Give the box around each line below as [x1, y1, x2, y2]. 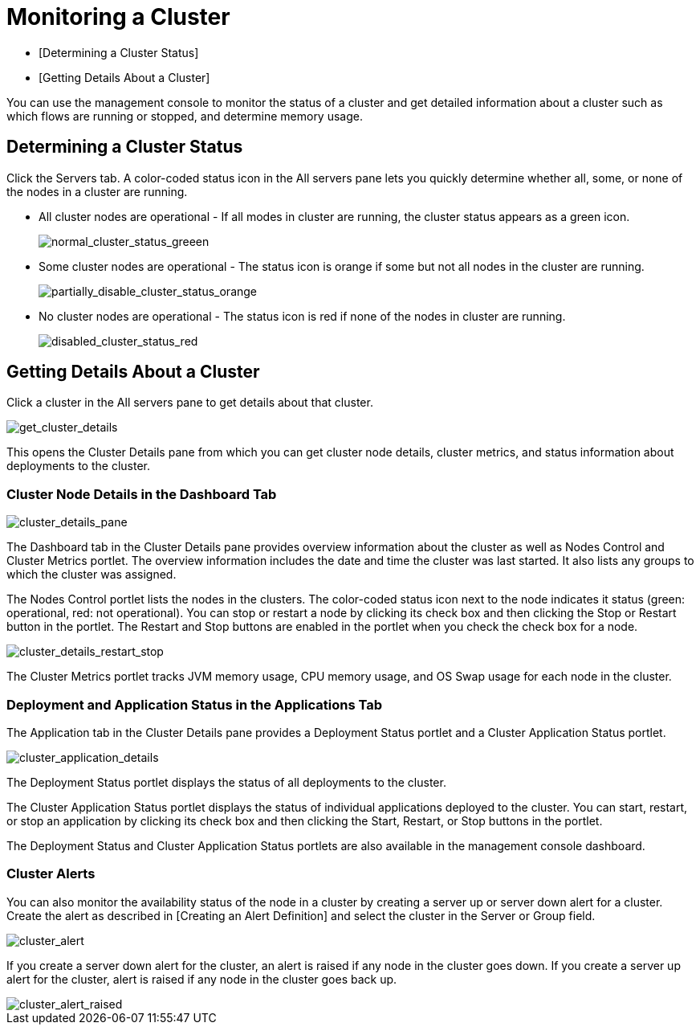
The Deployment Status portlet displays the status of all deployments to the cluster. [6, 775, 446, 789]
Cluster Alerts [6, 865, 96, 882]
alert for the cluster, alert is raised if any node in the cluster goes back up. [6, 972, 397, 986]
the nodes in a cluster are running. [6, 184, 188, 198]
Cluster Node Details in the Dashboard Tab [6, 485, 277, 502]
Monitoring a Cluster [6, 3, 230, 31]
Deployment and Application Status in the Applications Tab [6, 696, 383, 713]
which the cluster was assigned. [6, 567, 177, 582]
